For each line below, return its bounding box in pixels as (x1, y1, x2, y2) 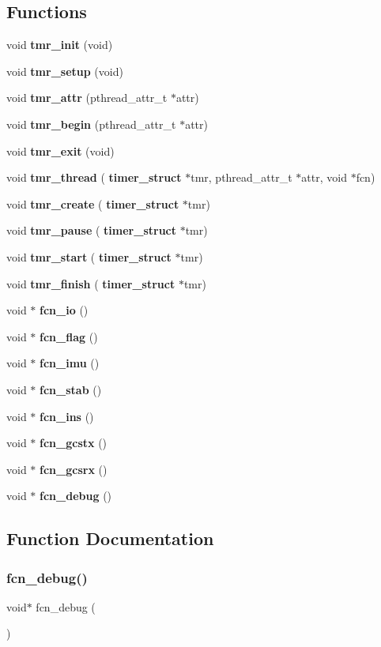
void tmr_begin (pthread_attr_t (6, 115, 176, 132)
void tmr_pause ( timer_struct (6, 222, 176, 239)
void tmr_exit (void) (6, 142, 115, 159)
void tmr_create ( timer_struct (6, 195, 179, 212)
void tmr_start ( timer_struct (6, 248, 172, 265)
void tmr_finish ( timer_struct (6, 275, 175, 292)
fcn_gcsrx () (40, 461, 108, 477)
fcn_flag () (40, 328, 98, 344)
